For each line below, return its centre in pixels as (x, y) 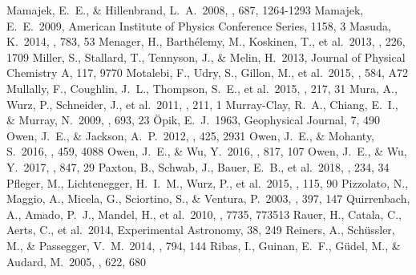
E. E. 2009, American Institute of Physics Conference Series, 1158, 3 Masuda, (199, 25)
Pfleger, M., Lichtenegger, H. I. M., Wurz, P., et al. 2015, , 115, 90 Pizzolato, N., (208, 182)
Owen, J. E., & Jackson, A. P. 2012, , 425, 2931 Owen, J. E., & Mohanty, (191, 135)
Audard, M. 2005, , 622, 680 (76, 261)
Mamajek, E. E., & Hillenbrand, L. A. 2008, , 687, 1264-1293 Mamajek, (185, 10)
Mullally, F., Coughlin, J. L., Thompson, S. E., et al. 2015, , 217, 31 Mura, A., (202, 88)
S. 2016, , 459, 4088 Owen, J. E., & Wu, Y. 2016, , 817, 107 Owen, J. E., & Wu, (207, 151)
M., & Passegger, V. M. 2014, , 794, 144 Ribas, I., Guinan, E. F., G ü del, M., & (204, 245)
